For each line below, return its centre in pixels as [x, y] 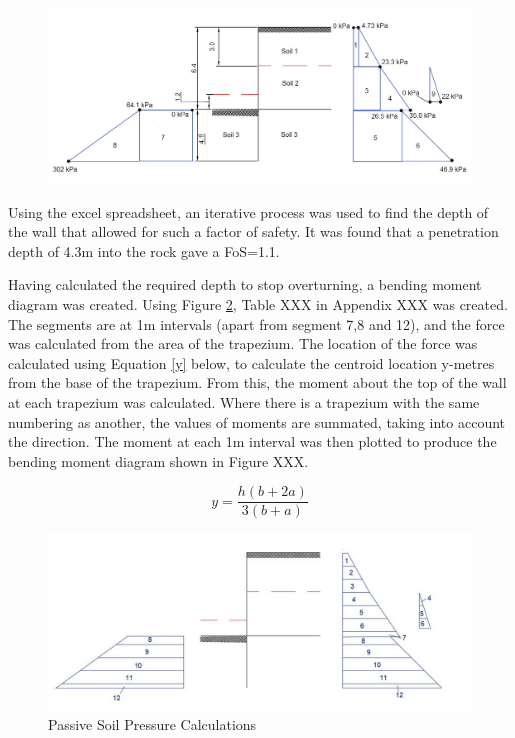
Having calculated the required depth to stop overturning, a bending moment [245, 284]
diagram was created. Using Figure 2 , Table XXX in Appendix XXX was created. [258, 303]
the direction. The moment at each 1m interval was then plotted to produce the [252, 441]
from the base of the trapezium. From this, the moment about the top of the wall [257, 382]
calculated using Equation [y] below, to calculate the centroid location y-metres [251, 362]
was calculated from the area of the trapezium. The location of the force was [243, 343]
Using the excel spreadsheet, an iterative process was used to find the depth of [248, 211]
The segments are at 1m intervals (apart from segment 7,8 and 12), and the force [256, 323]
